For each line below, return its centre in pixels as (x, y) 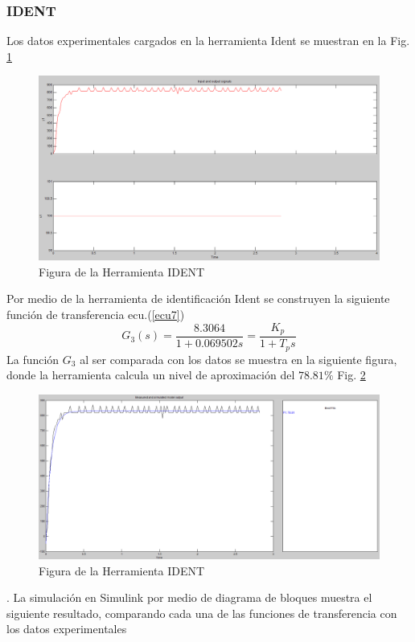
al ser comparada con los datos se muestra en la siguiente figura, (238, 359)
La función (33, 359)
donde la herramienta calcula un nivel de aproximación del (151, 375)
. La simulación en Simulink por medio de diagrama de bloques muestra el (189, 597)
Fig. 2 (351, 375)
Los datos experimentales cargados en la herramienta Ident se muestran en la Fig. (208, 41)
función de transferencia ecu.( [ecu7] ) (96, 314)
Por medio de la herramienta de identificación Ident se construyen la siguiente (198, 299)
